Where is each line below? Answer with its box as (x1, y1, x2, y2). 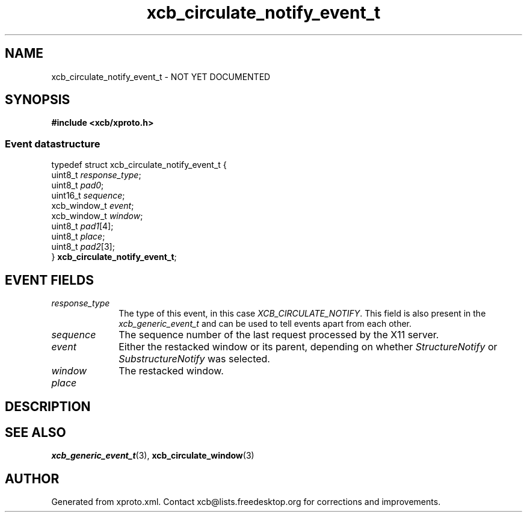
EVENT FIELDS (5, 272, 94, 288)
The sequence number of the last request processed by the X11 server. (119, 329, 439, 341)
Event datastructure (5, 137, 100, 150)
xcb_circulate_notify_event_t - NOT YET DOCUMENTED (51, 71, 271, 82)
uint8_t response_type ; (51, 170, 141, 181)
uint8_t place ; (51, 231, 105, 242)
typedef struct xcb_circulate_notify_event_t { (51, 159, 227, 170)
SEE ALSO (5, 424, 66, 440)
